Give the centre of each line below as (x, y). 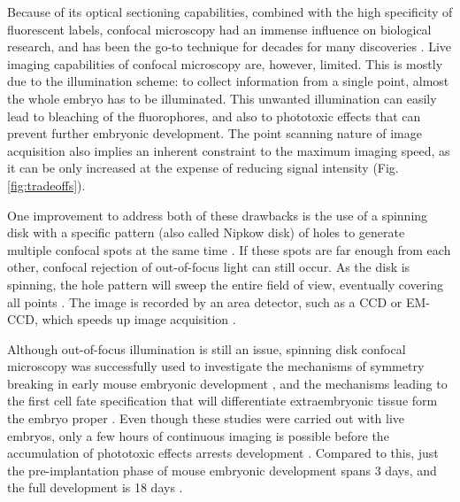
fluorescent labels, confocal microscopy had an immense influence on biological (219, 29)
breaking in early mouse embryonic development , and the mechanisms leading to (227, 383)
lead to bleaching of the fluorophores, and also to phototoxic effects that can (214, 116)
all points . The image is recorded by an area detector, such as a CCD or (205, 301)
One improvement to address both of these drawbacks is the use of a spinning (218, 215)
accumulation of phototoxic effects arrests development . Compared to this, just (223, 453)
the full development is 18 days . (95, 487)
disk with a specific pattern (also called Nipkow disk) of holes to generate (206, 232)
